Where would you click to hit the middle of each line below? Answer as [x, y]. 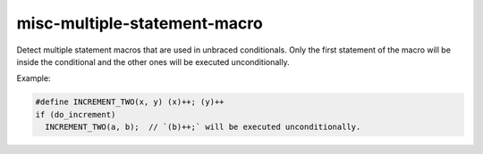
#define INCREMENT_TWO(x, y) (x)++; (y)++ [130, 102]
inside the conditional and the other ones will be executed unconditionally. [153, 61]
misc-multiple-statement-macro [140, 23]
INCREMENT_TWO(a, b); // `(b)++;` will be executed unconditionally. [203, 127]
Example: [34, 78]
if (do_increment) [76, 114]
